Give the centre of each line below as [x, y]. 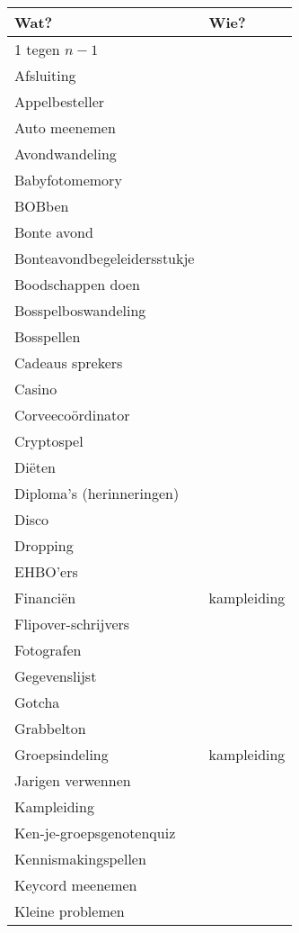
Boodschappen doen [77, 284]
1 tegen [37, 49]
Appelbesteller [60, 101]
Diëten [35, 467]
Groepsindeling [62, 754]
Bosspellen [48, 336]
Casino [36, 389]
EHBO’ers [46, 571]
